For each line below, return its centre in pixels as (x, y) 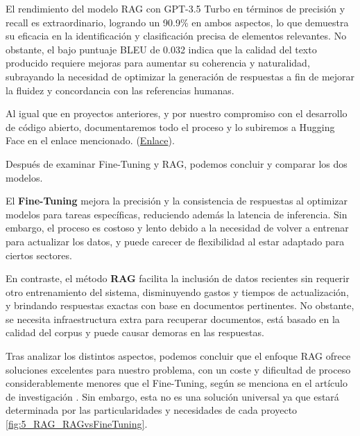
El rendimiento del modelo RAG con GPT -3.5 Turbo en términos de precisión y (175, 8)
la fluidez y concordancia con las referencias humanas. (120, 90)
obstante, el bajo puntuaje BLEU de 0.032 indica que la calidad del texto (161, 49)
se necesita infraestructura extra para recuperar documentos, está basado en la (173, 319)
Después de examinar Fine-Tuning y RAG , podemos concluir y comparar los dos (177, 163)
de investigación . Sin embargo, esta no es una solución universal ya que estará (172, 396)
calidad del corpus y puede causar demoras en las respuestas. (135, 332)
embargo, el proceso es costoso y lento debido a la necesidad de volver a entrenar (177, 228)
